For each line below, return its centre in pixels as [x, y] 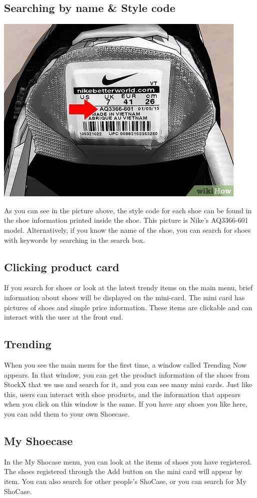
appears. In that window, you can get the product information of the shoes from [127, 374]
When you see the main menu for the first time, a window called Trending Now [125, 364]
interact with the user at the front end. [64, 317]
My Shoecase [38, 440]
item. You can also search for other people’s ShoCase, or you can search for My [125, 481]
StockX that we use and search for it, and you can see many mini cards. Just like [128, 384]
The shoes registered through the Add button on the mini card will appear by [123, 471]
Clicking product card [62, 266]
